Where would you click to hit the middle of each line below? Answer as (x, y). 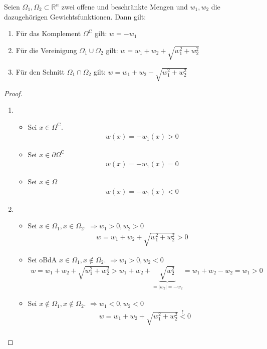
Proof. (13, 93)
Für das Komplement (48, 33)
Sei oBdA (42, 259)
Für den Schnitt (40, 71)
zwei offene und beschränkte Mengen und (124, 7)
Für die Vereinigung (46, 50)
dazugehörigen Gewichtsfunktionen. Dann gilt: (75, 16)
